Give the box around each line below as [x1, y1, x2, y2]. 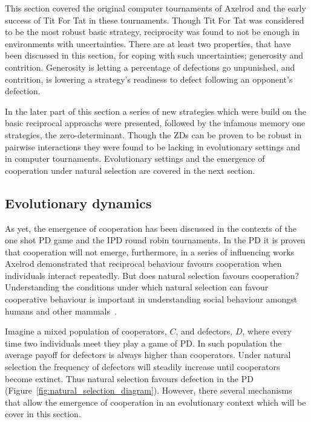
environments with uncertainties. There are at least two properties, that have [5, 37, 291, 50]
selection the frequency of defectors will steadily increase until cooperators [5, 360, 280, 373]
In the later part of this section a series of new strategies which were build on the [5, 104, 306, 117]
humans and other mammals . [5, 304, 117, 317]
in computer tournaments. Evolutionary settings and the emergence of [5, 152, 265, 165]
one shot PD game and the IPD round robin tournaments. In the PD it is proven [5, 234, 306, 246]
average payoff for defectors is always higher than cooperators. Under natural [5, 348, 291, 361]
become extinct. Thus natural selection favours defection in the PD [5, 372, 254, 385]
